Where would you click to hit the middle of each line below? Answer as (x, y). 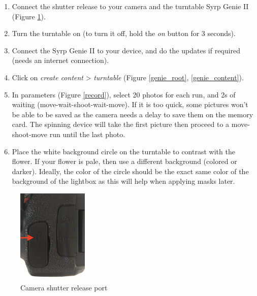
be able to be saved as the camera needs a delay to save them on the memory (133, 114)
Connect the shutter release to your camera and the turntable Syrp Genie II (130, 6)
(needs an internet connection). (60, 60)
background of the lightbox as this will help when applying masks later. (123, 181)
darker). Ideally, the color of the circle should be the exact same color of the (130, 171)
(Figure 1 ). (29, 16)
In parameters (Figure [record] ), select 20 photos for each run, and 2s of (124, 94)
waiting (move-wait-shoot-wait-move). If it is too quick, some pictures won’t (130, 104)
